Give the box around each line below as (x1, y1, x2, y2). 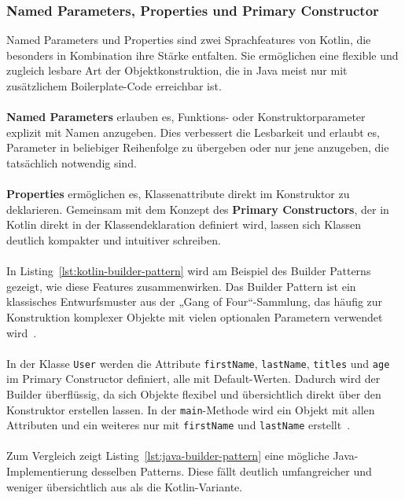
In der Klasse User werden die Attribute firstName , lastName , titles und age (6, 355, 390, 371)
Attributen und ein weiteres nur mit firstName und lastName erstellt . (6, 417, 351, 433)
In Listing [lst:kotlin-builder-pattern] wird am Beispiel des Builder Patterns (6, 263, 371, 279)
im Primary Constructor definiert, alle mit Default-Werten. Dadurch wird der (6, 370, 381, 387)
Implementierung (6, 463, 88, 480)
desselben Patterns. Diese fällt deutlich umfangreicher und (91, 463, 372, 480)
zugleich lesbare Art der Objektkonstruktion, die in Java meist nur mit (6, 62, 348, 79)
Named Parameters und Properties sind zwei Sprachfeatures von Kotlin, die (6, 31, 371, 48)
